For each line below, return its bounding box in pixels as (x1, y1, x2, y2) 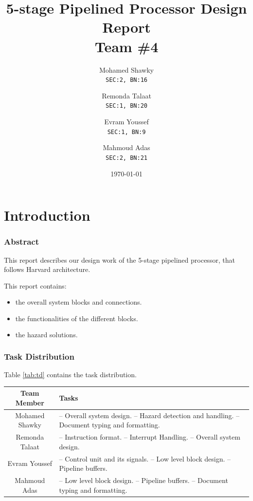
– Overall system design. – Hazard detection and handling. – (59, 410, 240, 420)
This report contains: (4, 280, 67, 290)
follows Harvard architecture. (4, 264, 90, 274)
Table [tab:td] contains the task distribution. (4, 369, 137, 380)
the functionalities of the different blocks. (15, 313, 138, 323)
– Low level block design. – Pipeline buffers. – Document (59, 475, 228, 485)
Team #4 (94, 36, 159, 56)
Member (15, 397, 44, 407)
